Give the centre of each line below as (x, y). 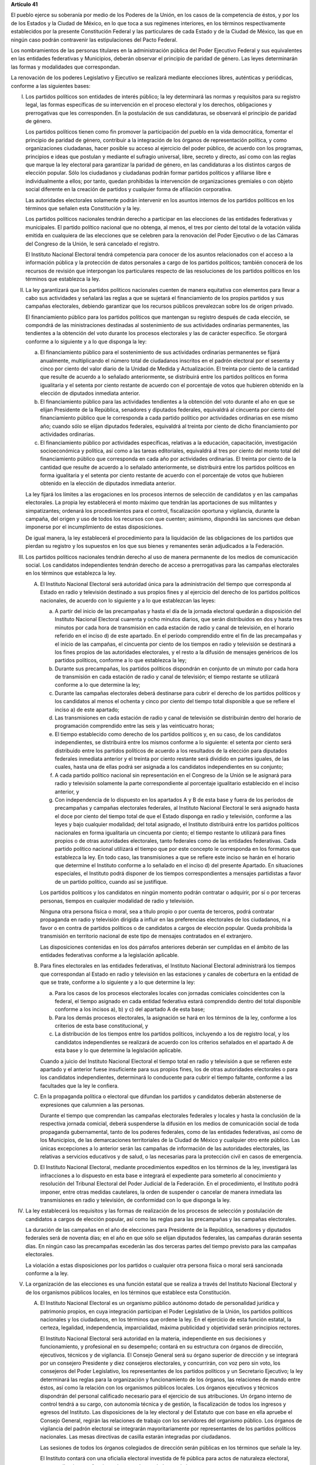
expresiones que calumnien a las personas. (92, 1105)
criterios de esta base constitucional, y (102, 1026)
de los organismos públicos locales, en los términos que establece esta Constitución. (128, 1292)
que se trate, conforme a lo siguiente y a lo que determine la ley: (118, 982)
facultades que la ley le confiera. (80, 1086)
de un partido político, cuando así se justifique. (111, 881)
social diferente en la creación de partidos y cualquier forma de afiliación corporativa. (129, 189)
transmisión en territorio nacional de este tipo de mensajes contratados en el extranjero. (146, 936)
